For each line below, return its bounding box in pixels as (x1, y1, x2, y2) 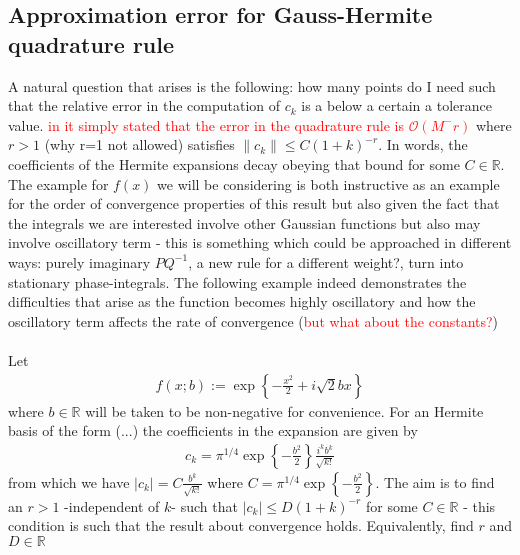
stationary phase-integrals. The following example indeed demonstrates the (8, 271, 467, 292)
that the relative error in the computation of (8, 95, 281, 116)
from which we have (8, 471, 130, 492)
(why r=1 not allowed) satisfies (44, 134, 235, 155)
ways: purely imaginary (8, 251, 151, 272)
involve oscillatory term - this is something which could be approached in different (8, 232, 512, 253)
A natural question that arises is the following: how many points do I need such (8, 75, 496, 96)
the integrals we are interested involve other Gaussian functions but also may (8, 212, 481, 233)
